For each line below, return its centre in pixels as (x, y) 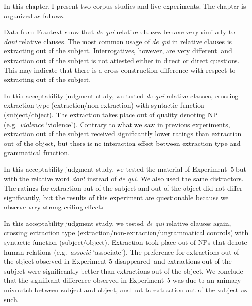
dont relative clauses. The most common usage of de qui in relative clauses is (118, 41)
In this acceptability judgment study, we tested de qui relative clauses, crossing (121, 95)
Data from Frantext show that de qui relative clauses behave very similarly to (119, 32)
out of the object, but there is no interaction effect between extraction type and (122, 143)
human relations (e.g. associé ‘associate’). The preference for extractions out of (122, 251)
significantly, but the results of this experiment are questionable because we (116, 197)
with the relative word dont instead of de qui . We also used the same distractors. (124, 178)
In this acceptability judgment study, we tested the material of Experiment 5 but (125, 169)
